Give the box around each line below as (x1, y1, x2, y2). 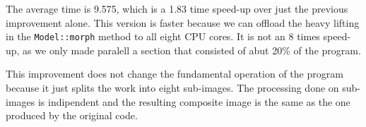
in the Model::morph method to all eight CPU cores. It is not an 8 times (6, 29, 320, 44)
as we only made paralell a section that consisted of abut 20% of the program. (23, 42, 361, 57)
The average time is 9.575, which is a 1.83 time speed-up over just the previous (6, 1, 348, 16)
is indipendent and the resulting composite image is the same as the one (37, 94, 350, 109)
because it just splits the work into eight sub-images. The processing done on (6, 80, 339, 95)
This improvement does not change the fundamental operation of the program (6, 66, 343, 81)
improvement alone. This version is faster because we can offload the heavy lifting (6, 15, 360, 30)
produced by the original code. (6, 108, 138, 123)
